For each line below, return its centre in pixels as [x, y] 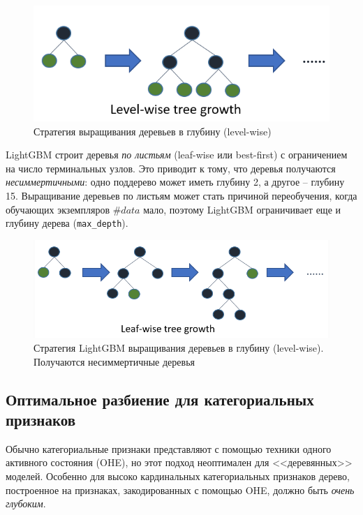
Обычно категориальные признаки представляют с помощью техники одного [169, 448]
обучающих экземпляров [58, 209]
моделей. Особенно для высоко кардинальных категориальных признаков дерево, [178, 476]
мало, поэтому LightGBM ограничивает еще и [242, 209]
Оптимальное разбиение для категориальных [160, 399]
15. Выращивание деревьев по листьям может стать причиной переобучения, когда [181, 195]
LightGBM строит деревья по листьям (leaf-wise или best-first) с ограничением [177, 155]
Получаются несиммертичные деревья [114, 361]
